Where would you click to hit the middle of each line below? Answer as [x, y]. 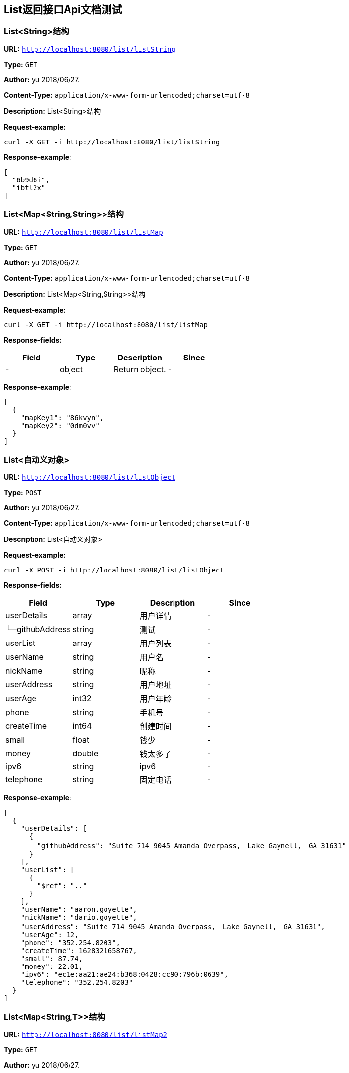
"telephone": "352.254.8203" [77, 983]
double [86, 754]
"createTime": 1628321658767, [79, 951]
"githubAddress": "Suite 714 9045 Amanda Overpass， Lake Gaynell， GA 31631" [192, 846]
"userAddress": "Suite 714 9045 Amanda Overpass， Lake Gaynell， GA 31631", [173, 927]
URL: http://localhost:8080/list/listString [90, 49]
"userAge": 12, [50, 935]
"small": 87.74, [52, 959]
